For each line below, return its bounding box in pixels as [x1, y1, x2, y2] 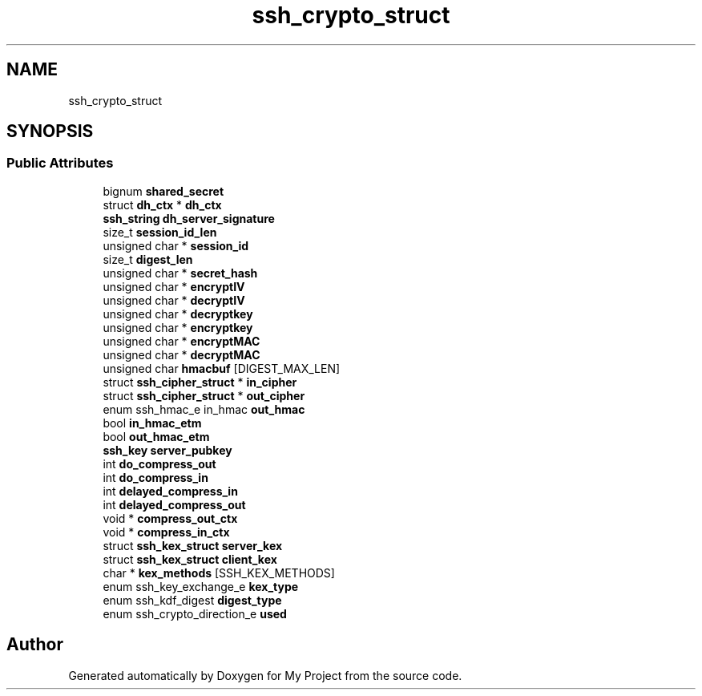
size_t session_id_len [103, 225, 217, 239]
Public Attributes [6, 155, 114, 172]
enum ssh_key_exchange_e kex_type [103, 579, 299, 593]
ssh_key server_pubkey [103, 443, 232, 457]
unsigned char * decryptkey [103, 306, 253, 321]
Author [6, 634, 63, 655]
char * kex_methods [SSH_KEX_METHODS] [103, 565, 335, 580]
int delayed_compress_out [103, 497, 246, 512]
